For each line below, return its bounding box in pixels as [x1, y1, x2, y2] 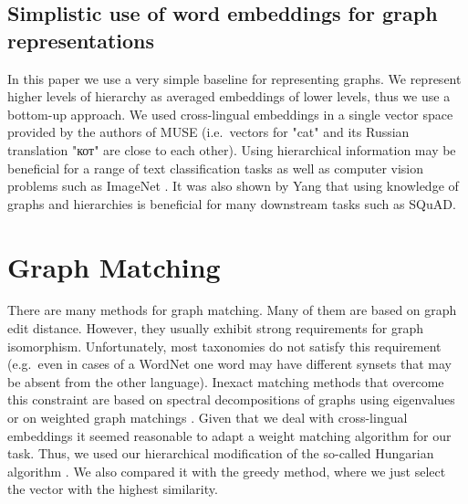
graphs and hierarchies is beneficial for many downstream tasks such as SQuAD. [7, 194, 456, 213]
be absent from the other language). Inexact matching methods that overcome [7, 372, 444, 391]
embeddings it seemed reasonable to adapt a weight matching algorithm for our [7, 425, 452, 445]
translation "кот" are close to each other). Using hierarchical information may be [7, 140, 456, 159]
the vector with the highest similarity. [7, 479, 218, 499]
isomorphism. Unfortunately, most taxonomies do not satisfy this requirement [7, 336, 442, 355]
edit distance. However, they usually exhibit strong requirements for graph [7, 319, 423, 338]
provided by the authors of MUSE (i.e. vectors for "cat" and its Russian [7, 122, 410, 142]
